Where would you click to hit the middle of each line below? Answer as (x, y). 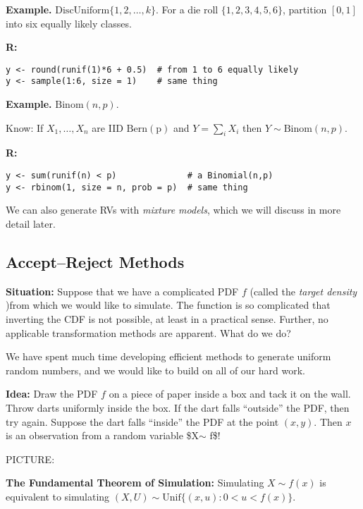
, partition (305, 9)
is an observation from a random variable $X (103, 435)
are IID (107, 127)
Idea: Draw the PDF (52, 394)
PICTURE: (30, 459)
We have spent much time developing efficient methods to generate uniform (168, 356)
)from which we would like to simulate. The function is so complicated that (168, 305)
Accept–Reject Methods (95, 261)
